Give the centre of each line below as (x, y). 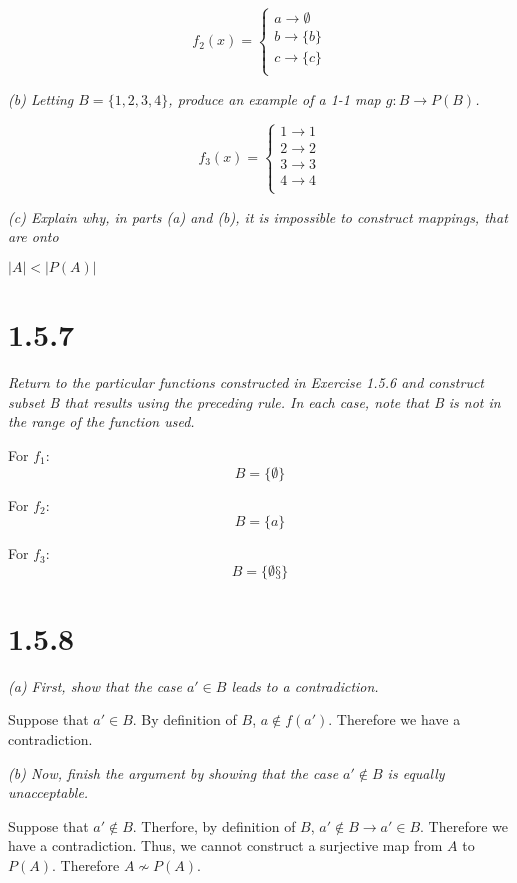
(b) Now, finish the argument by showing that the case (173, 772)
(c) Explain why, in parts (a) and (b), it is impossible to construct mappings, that (258, 216)
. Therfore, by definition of (214, 825)
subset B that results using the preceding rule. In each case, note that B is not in (254, 401)
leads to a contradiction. (305, 685)
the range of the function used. (101, 421)
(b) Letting (41, 98)
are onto (33, 236)
